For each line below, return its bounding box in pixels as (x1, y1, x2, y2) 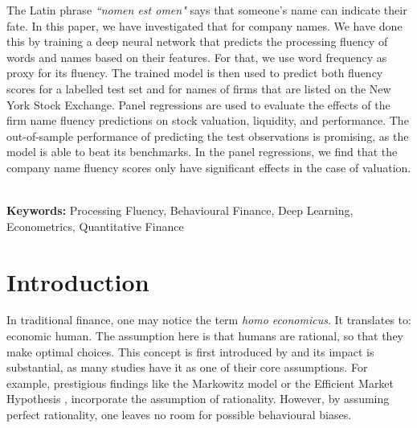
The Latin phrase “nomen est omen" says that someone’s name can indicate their (6, 2, 407, 18)
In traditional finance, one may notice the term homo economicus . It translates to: (6, 311, 411, 328)
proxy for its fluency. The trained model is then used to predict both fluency (6, 64, 383, 81)
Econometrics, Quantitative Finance (6, 217, 184, 234)
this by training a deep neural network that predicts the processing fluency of (6, 33, 388, 50)
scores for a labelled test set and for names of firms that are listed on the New (6, 80, 391, 97)
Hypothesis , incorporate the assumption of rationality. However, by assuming (6, 390, 390, 407)
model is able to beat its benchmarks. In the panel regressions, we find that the (6, 143, 398, 160)
